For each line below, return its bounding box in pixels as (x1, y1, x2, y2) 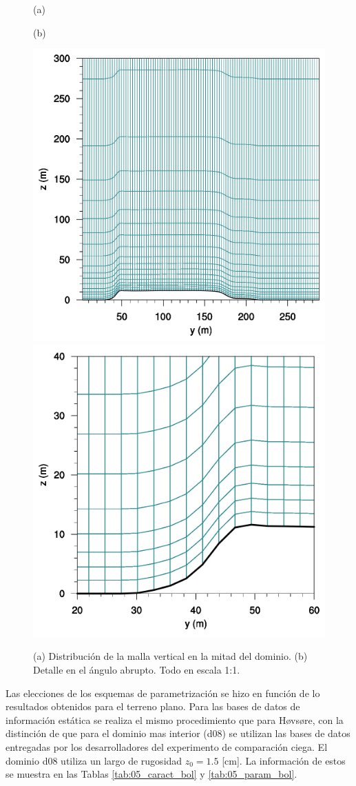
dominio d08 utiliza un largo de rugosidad (6, 753, 182, 767)
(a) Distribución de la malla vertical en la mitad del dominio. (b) (33, 649, 308, 663)
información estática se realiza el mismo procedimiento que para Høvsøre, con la (6, 712, 344, 727)
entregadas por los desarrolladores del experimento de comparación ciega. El (6, 739, 328, 754)
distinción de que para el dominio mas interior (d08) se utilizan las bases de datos (6, 726, 350, 740)
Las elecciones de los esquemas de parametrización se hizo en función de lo (6, 685, 320, 700)
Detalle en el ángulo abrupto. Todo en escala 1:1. (33, 662, 240, 676)
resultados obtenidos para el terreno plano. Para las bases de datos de (6, 699, 300, 714)
